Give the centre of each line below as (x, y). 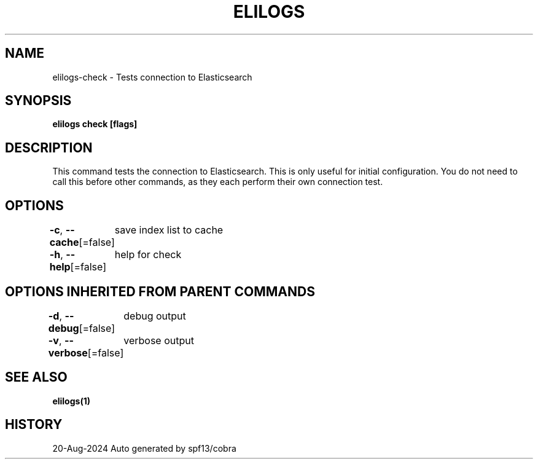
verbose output (159, 340)
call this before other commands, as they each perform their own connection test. (218, 182)
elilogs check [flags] (95, 124)
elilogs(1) (71, 401)
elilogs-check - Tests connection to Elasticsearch (152, 77)
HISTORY (34, 425)
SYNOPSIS (38, 101)
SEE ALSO (36, 377)
